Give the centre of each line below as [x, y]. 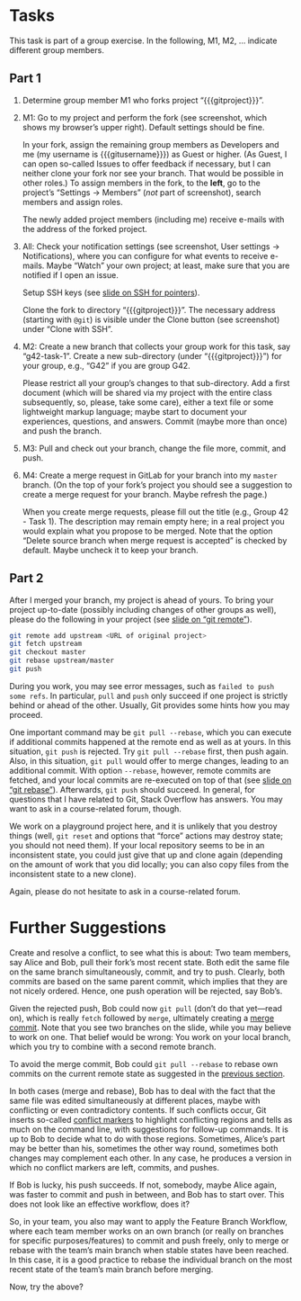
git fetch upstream [46, 644]
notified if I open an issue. [70, 274]
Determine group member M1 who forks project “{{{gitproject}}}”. [143, 100]
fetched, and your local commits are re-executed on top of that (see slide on [150, 780]
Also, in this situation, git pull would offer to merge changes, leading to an [149, 760]
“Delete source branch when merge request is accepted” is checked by [155, 540]
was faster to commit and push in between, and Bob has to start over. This [147, 1194]
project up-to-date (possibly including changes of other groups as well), [143, 609]
